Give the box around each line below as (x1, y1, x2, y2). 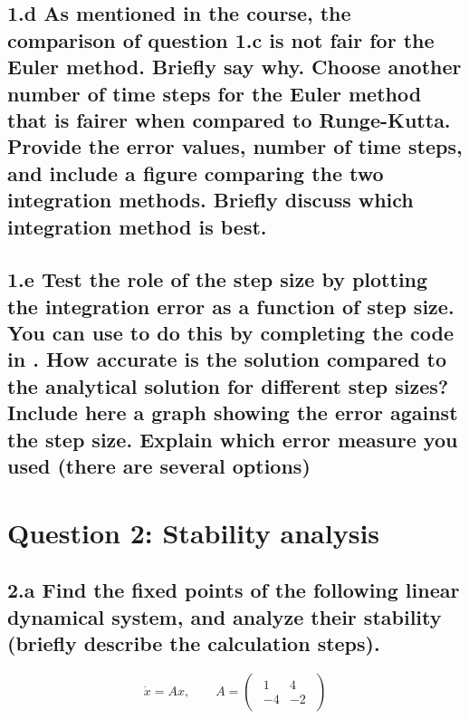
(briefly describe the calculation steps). (7, 628, 380, 657)
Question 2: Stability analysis (7, 513, 380, 551)
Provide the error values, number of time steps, (7, 132, 463, 160)
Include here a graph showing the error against (7, 398, 458, 427)
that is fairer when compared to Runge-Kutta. (7, 105, 451, 133)
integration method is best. (7, 212, 267, 240)
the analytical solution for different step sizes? (7, 371, 449, 399)
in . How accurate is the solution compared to (7, 345, 447, 373)
